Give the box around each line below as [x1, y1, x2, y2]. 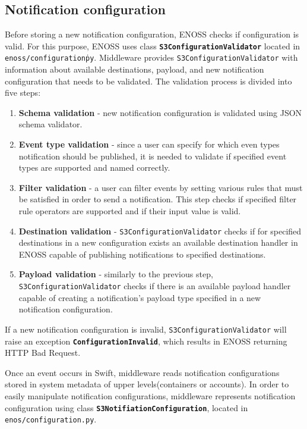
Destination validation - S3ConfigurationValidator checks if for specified [18, 224, 302, 237]
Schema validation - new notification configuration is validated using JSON [18, 106, 302, 118]
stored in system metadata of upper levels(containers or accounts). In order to [5, 378, 289, 390]
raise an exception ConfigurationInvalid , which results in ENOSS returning [5, 334, 287, 347]
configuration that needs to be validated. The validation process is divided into [5, 74, 292, 87]
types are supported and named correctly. [18, 161, 170, 174]
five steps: [5, 86, 41, 99]
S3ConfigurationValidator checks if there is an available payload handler [18, 280, 291, 292]
